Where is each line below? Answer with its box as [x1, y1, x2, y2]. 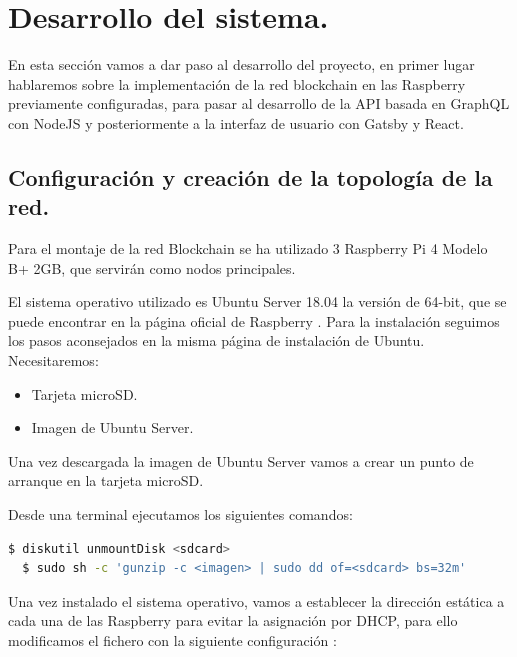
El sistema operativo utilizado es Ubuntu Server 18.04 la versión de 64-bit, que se [8, 291, 507, 312]
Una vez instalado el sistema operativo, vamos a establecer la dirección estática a [8, 590, 505, 611]
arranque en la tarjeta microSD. [8, 470, 204, 491]
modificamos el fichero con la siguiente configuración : [8, 630, 337, 650]
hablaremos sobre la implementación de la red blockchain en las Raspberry [8, 73, 466, 94]
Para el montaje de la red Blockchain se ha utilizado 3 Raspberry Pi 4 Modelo [8, 238, 488, 259]
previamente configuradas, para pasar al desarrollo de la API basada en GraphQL [8, 93, 510, 114]
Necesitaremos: [8, 350, 99, 371]
